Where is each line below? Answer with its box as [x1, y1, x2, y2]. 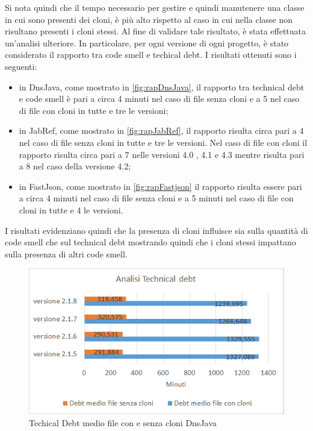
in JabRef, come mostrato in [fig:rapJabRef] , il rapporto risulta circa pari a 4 [19, 124, 304, 137]
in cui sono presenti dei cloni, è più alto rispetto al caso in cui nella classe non [5, 13, 293, 25]
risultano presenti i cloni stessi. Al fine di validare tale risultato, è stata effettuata [5, 25, 306, 37]
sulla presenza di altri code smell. [5, 247, 128, 260]
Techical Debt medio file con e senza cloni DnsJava [29, 416, 217, 429]
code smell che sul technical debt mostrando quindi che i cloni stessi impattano [5, 236, 296, 248]
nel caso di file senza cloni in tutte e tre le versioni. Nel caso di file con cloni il [19, 136, 308, 148]
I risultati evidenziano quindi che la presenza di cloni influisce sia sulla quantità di [5, 224, 308, 236]
